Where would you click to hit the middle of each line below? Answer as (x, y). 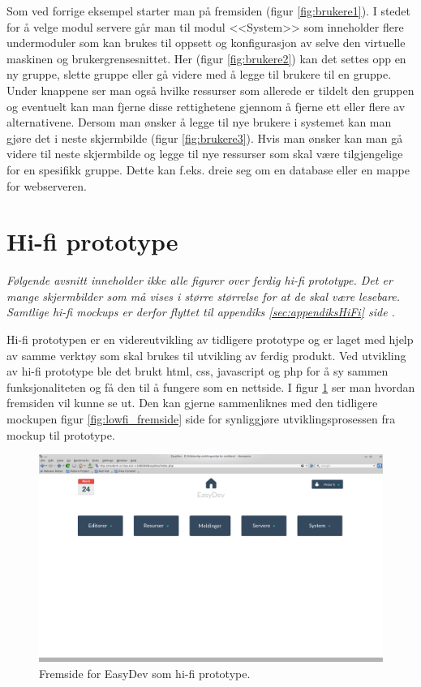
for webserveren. (47, 185)
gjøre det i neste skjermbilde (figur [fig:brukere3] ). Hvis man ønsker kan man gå (205, 137)
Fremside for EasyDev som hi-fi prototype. (145, 673)
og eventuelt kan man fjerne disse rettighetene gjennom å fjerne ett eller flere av (206, 106)
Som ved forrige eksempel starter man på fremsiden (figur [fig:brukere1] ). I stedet (209, 11)
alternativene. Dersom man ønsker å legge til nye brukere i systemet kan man (199, 122)
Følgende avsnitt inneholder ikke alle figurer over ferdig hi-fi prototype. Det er (200, 280)
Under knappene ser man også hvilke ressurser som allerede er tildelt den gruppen (210, 90)
